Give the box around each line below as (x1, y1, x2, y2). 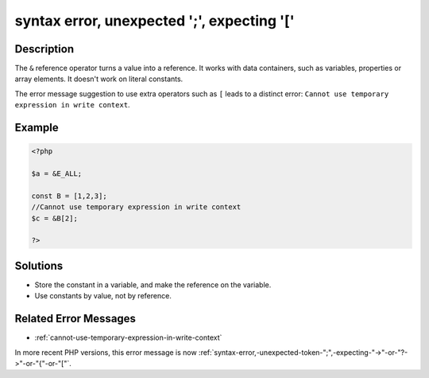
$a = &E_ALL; (31, 170, 83, 178)
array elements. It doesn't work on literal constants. (14, 74, 184, 84)
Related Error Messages (14, 312, 137, 325)
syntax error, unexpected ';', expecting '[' (14, 12, 295, 29)
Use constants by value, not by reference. (34, 291, 172, 301)
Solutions (14, 259, 64, 272)
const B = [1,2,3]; (31, 191, 107, 201)
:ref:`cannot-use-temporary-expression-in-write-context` (34, 333, 222, 342)
